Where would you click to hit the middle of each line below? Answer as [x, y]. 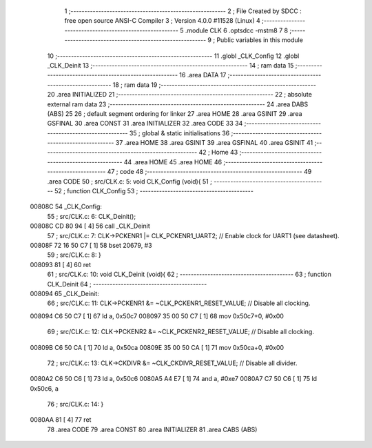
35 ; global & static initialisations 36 [179, 133]
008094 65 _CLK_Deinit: [64, 293]
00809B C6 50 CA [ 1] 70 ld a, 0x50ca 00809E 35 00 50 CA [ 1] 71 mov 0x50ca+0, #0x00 [157, 347]
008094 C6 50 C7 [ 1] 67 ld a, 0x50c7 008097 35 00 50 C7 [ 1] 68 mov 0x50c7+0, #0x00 [157, 316]
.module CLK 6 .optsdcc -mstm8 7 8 [237, 30]
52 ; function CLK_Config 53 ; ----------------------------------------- [154, 191]
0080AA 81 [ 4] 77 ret [61, 420]
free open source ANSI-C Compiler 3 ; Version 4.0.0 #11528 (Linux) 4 [163, 21]
